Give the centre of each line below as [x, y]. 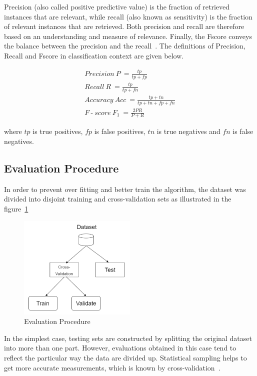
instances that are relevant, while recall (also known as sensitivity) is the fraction [128, 16]
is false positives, [120, 131]
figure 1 [16, 209]
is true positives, [58, 131]
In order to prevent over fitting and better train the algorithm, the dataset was [125, 189]
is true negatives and [188, 131]
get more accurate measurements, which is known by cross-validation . [112, 367]
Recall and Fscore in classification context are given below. [94, 55]
